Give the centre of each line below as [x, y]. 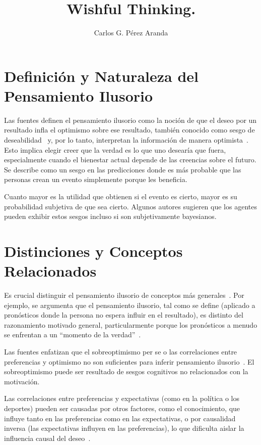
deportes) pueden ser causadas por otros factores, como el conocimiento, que [122, 408]
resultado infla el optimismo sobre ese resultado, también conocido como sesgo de [129, 130]
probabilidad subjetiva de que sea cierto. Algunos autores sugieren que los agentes [130, 206]
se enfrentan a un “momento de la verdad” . [73, 335]
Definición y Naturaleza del [101, 76]
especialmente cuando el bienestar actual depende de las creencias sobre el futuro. [130, 160]
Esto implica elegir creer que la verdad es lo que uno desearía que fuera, [115, 149]
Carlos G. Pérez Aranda [131, 33]
